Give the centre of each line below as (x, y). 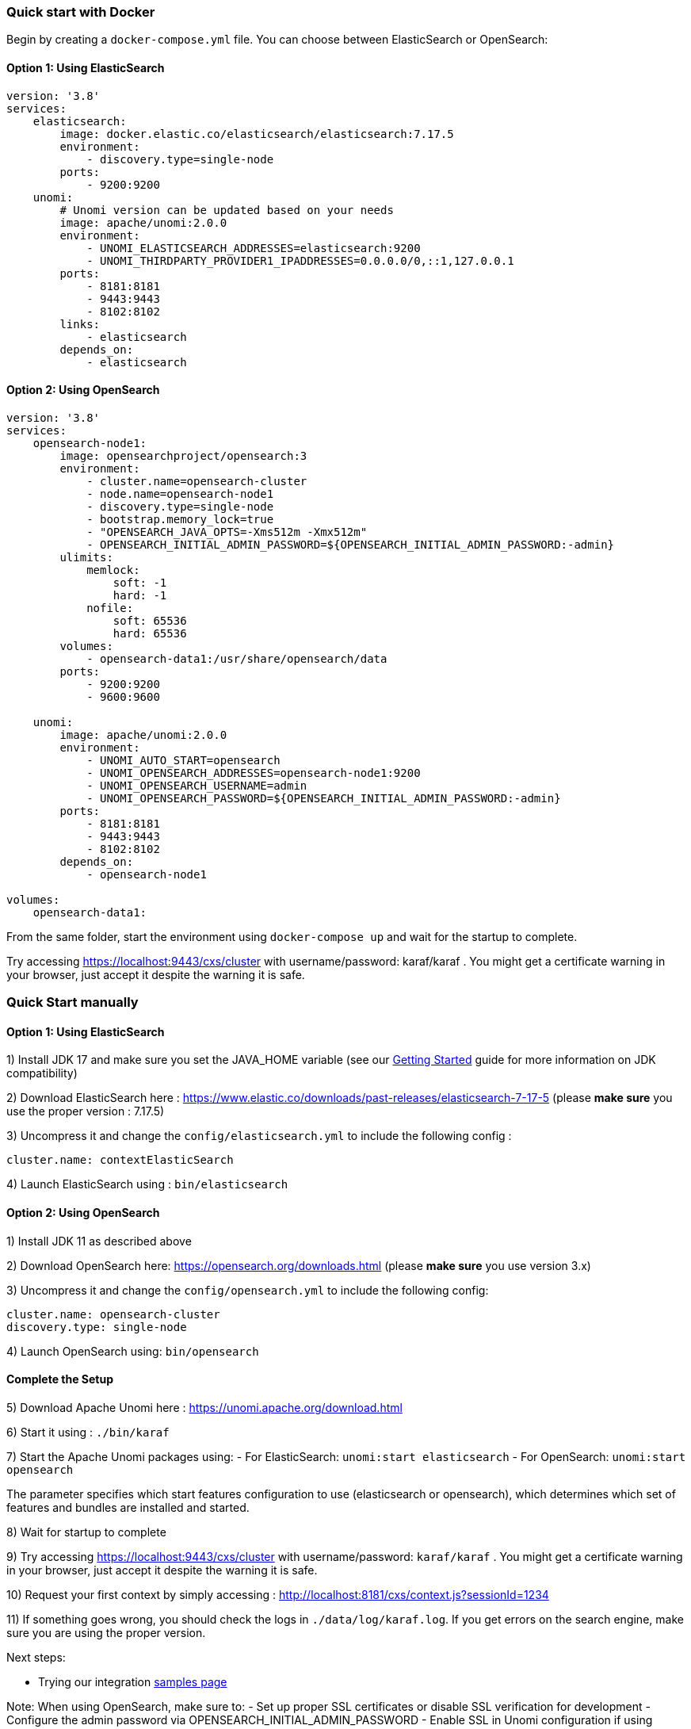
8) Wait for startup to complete (86, 1532)
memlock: (113, 570)
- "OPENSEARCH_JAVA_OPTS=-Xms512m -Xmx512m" (227, 532)
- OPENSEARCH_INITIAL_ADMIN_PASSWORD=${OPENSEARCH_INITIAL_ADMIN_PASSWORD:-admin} (351, 544)
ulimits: (86, 557)
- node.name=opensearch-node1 (180, 493)
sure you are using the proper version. (106, 1632)
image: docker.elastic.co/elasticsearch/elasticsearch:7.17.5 (257, 134)
